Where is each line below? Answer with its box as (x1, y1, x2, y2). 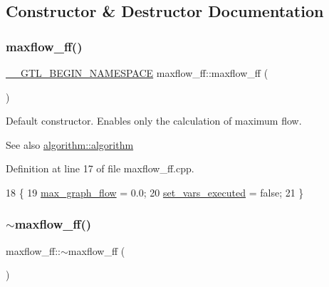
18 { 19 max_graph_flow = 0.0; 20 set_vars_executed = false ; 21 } (6, 184, 304, 199)
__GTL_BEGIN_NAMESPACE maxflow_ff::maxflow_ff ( (6, 66, 268, 80)
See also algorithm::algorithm (6, 137, 134, 152)
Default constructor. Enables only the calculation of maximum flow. (6, 113, 302, 128)
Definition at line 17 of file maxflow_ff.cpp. (6, 161, 194, 176)
